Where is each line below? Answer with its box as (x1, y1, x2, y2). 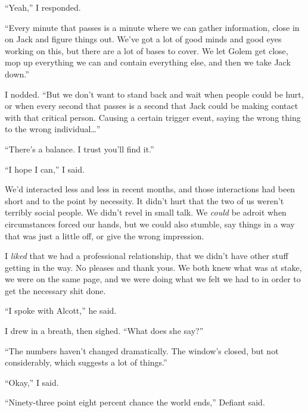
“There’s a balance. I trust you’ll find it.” (5, 142, 154, 155)
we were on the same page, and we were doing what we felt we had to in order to (5, 273, 301, 285)
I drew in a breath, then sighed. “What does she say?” (5, 324, 204, 337)
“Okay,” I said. (5, 376, 59, 388)
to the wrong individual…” (5, 123, 101, 135)
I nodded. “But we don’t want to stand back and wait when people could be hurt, (5, 88, 304, 100)
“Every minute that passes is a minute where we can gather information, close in (5, 21, 300, 33)
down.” (5, 67, 29, 80)
